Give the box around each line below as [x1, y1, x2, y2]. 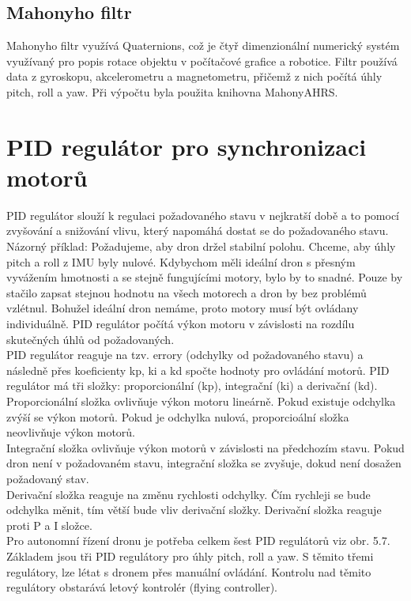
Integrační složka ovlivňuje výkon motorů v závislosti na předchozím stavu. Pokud [6, 439, 405, 455]
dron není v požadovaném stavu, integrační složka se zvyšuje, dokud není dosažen [6, 455, 402, 471]
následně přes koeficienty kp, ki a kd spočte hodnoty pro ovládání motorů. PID [6, 361, 390, 378]
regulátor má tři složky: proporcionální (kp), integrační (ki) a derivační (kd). [6, 377, 378, 394]
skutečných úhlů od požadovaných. [6, 331, 175, 347]
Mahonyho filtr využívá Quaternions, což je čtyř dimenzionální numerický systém [6, 37, 400, 54]
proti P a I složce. [6, 516, 92, 533]
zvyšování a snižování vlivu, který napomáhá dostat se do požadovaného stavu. [6, 222, 389, 239]
